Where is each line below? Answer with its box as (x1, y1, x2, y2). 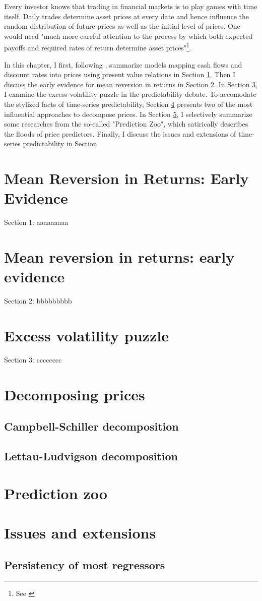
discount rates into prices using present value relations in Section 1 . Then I (4, 69, 236, 80)
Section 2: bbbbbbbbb (4, 295, 72, 306)
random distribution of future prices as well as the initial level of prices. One (4, 21, 240, 31)
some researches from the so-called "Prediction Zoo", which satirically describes (4, 118, 248, 129)
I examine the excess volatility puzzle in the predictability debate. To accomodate (4, 89, 256, 99)
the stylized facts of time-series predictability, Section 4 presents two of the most (4, 99, 253, 109)
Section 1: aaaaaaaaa (4, 217, 69, 227)
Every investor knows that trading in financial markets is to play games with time (4, 1, 257, 11)
